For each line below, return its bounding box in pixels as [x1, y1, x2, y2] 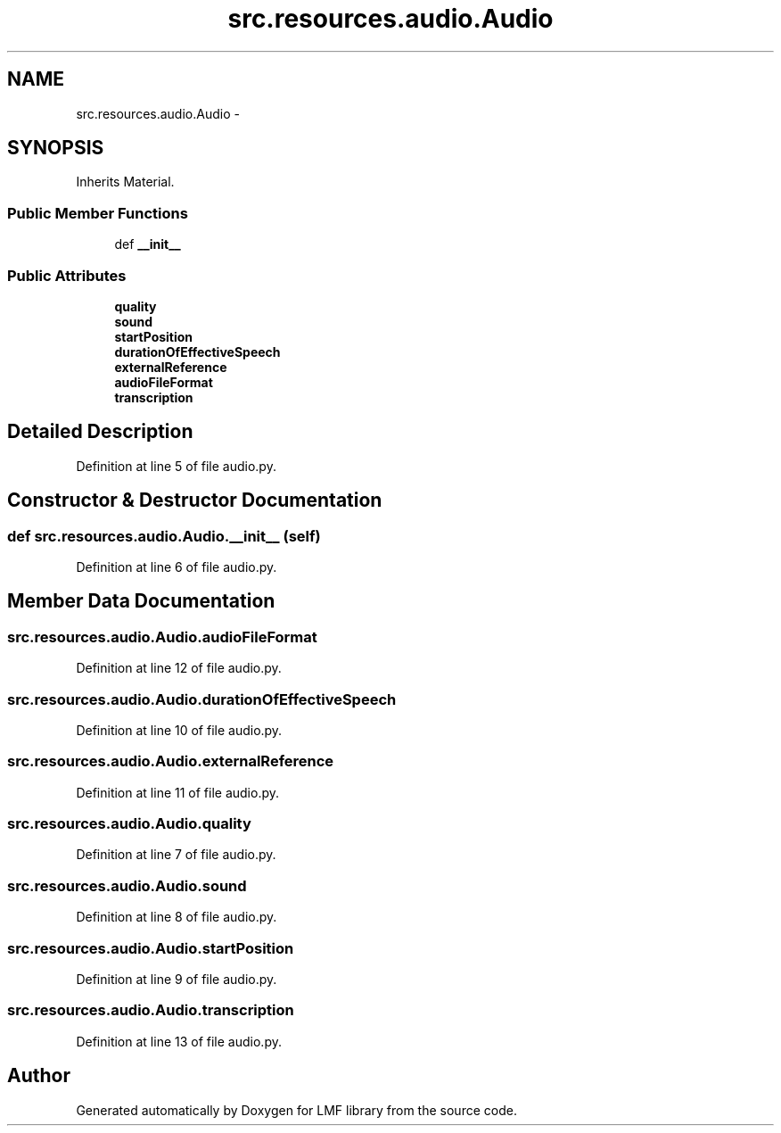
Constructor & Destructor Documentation [7, 489, 382, 512]
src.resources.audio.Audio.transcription [7, 1001, 294, 1020]
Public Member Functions [7, 203, 188, 222]
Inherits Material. [76, 174, 175, 190]
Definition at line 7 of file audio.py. [76, 847, 276, 863]
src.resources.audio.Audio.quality [7, 815, 251, 833]
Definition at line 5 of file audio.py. [76, 458, 276, 474]
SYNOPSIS [7, 136, 104, 160]
